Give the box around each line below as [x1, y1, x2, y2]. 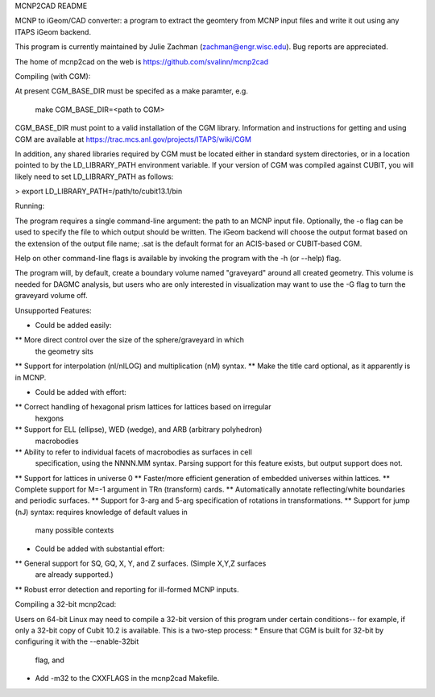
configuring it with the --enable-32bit [14, 637, 139, 646]
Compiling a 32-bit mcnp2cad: [14, 600, 117, 609]
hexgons [35, 413, 64, 423]
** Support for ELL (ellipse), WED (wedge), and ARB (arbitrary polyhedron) [14, 425, 263, 434]
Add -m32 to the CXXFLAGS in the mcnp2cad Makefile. [35, 674, 220, 683]
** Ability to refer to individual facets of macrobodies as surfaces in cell [14, 447, 253, 457]
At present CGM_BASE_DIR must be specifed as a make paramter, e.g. [14, 86, 249, 96]
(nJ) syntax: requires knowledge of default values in [14, 507, 188, 517]
